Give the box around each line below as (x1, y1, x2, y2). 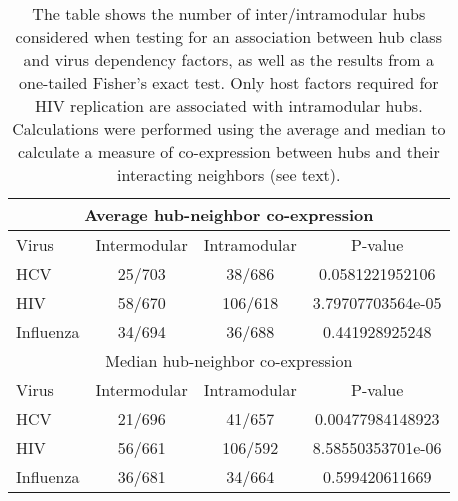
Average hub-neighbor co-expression (84, 203, 374, 226)
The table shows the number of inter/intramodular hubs (32, 2, 426, 25)
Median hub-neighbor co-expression (105, 349, 353, 372)
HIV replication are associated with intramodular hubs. (35, 94, 423, 117)
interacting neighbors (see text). (117, 163, 341, 186)
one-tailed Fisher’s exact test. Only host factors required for (19, 71, 439, 94)
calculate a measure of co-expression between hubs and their (17, 140, 440, 163)
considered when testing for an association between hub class (15, 25, 442, 48)
